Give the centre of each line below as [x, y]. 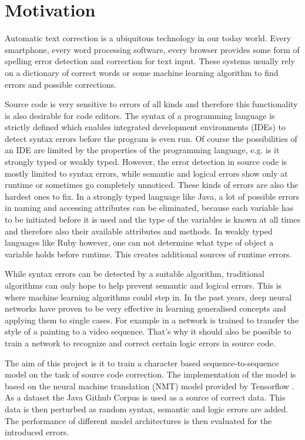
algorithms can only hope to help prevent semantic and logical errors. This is [143, 285]
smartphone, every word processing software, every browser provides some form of [152, 49]
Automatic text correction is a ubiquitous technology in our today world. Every [148, 38]
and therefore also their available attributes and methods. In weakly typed [139, 231]
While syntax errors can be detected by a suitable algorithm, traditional [135, 274]
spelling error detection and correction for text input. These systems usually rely [150, 61]
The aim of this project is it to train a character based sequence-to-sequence [142, 363]
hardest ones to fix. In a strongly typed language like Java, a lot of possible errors [152, 196]
